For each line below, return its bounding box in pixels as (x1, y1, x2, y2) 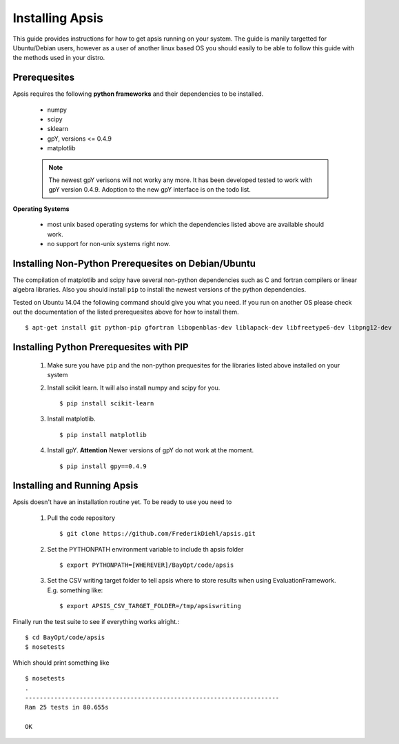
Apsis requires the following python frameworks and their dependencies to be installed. (12, 90, 264, 98)
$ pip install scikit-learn (59, 399, 154, 407)
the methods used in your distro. (12, 54, 105, 62)
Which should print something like (12, 658, 110, 667)
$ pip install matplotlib (59, 431, 147, 439)
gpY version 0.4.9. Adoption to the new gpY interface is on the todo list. (48, 185, 252, 194)
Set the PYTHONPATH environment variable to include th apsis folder (47, 545, 244, 553)
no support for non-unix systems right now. (47, 239, 170, 248)
